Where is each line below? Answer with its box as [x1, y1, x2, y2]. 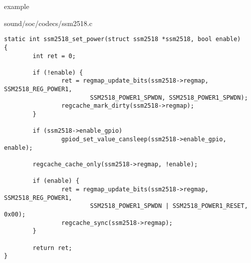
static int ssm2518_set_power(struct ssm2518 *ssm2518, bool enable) [4, 36, 241, 43]
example [4, 1, 30, 11]
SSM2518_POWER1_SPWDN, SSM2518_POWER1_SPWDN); [90, 94, 248, 101]
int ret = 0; [33, 52, 76, 60]
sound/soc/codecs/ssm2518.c [4, 18, 93, 28]
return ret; [33, 244, 73, 251]
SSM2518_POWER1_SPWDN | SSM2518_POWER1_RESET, [90, 202, 248, 210]
